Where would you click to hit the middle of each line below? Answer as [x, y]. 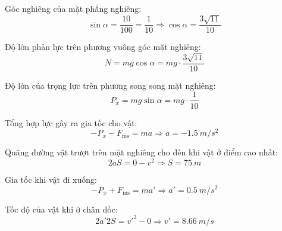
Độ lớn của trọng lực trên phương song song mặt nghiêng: [110, 85]
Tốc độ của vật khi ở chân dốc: [61, 209]
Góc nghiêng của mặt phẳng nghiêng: [73, 8]
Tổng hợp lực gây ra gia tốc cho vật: [71, 122]
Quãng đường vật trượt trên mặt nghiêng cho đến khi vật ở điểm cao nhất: [141, 152]
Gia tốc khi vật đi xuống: [51, 179]
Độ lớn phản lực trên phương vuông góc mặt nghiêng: [103, 47]
